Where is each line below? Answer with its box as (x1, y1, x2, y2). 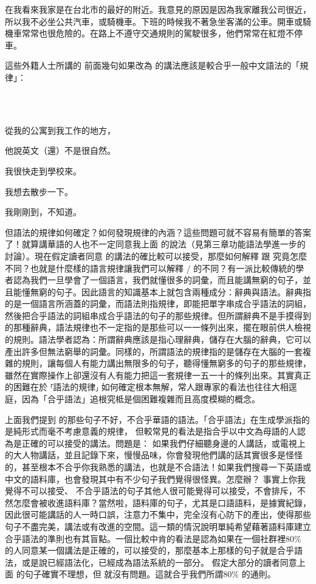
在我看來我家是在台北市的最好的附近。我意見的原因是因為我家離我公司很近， (5, 3, 311, 15)
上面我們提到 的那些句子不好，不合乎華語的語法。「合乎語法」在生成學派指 (5, 413, 301, 425)
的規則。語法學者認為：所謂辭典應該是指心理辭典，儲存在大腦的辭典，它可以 (5, 333, 311, 346)
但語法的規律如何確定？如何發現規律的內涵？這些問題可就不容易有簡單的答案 (5, 225, 311, 238)
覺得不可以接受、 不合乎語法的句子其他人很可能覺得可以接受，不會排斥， (5, 484, 297, 497)
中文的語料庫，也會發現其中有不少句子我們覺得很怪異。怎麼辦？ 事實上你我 (5, 472, 306, 485)
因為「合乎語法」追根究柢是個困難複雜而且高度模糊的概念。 (21, 393, 260, 405)
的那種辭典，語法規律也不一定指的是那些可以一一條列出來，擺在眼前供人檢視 (5, 321, 311, 334)
